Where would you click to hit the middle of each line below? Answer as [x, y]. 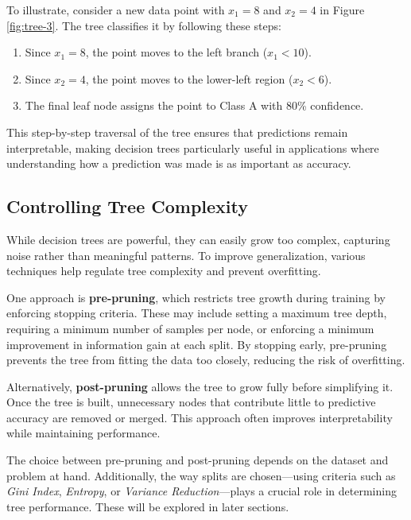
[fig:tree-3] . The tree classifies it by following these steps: [144, 25]
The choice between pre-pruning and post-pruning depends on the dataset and [198, 460]
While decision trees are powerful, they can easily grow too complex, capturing [198, 239]
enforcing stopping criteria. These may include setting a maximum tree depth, [197, 313]
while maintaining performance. [83, 433]
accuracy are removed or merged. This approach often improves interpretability [200, 417]
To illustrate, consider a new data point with [116, 10]
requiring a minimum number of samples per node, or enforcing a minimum [190, 328]
